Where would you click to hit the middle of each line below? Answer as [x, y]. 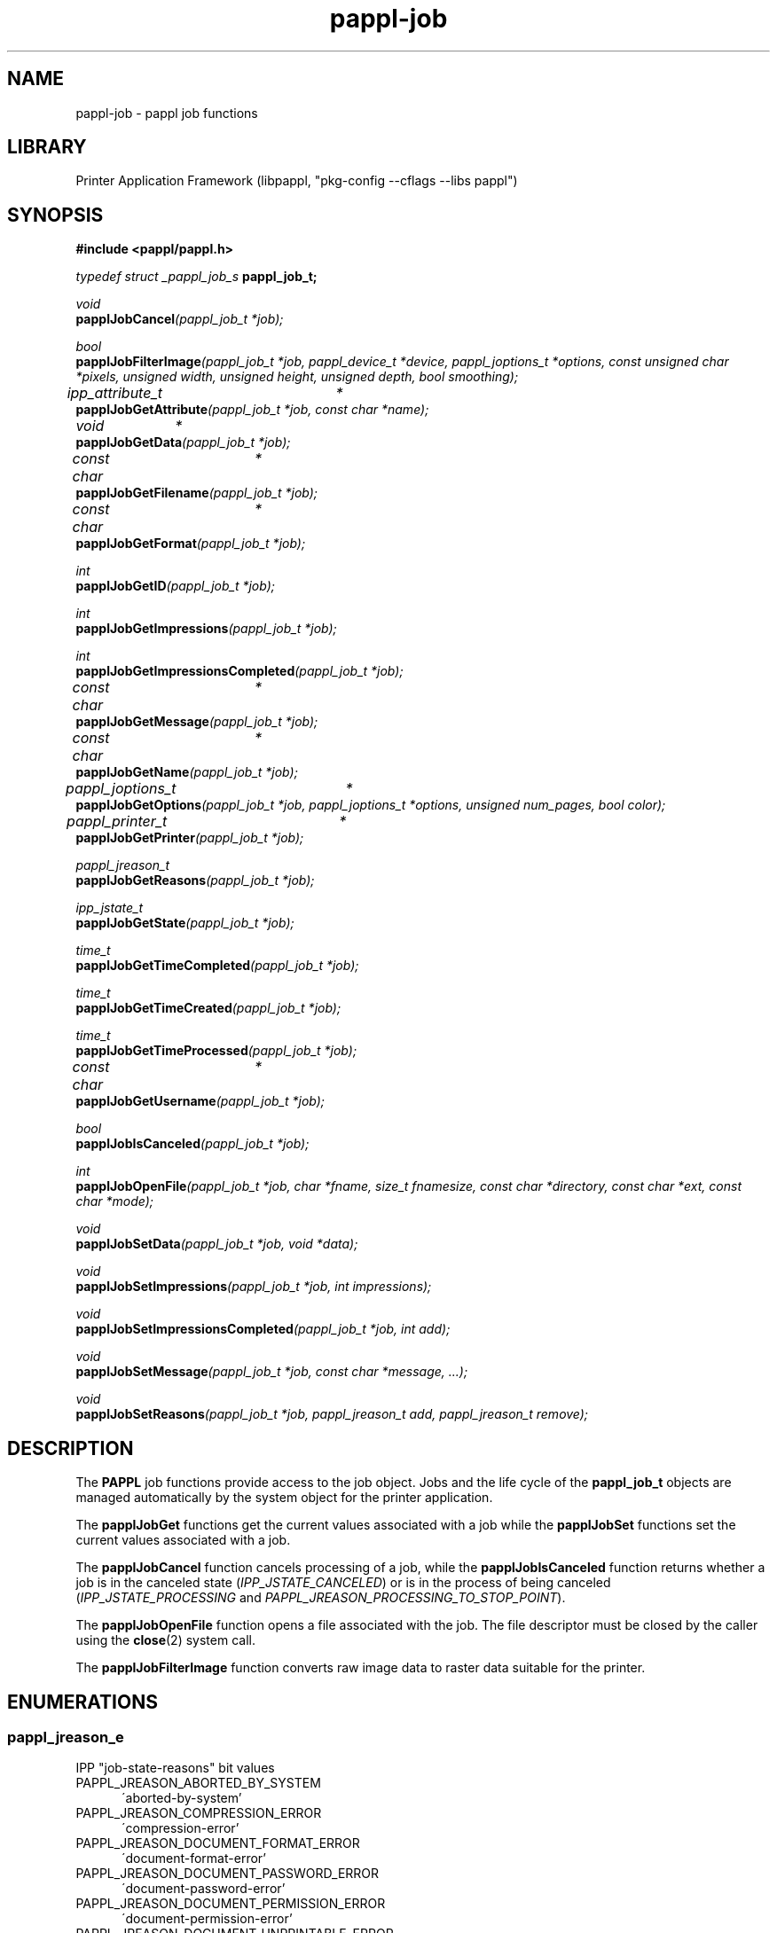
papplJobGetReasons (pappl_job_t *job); [195, 880]
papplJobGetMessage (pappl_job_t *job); [197, 722]
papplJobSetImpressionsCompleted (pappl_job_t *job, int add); [263, 1329]
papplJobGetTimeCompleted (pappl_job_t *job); [217, 966]
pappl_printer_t [117, 822]
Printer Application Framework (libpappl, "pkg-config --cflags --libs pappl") [297, 181]
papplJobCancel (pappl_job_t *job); [180, 319]
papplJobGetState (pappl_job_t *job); [185, 923]
